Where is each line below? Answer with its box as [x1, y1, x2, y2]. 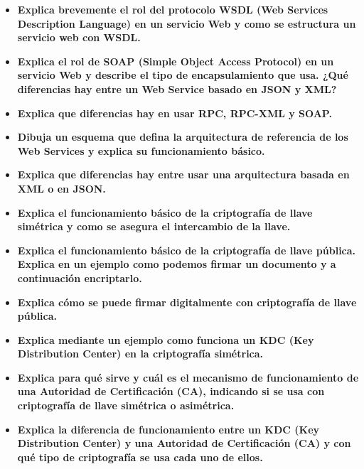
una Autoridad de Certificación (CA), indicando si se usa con [17, 384, 325, 399]
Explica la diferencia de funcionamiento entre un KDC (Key [17, 421, 320, 436]
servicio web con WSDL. [17, 30, 141, 45]
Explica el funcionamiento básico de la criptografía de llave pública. [17, 242, 356, 257]
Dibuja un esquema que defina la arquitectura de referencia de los [17, 129, 348, 144]
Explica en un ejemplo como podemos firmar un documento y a [17, 257, 336, 271]
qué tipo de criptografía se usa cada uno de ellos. [17, 449, 263, 464]
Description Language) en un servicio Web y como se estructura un [17, 16, 356, 31]
